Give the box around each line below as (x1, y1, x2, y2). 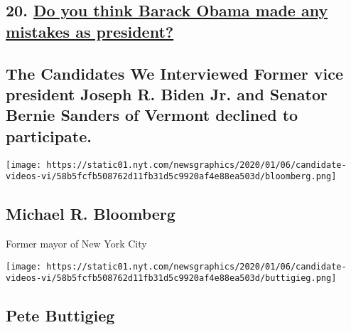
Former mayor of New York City (6, 236, 147, 251)
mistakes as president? (6, 20, 174, 42)
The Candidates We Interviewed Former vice (6, 62, 344, 84)
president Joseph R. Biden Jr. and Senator (6, 82, 328, 105)
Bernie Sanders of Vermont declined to (6, 104, 298, 126)
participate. (6, 124, 92, 147)
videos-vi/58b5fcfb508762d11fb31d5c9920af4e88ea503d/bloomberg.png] (6, 171, 337, 182)
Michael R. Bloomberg (6, 203, 175, 225)
